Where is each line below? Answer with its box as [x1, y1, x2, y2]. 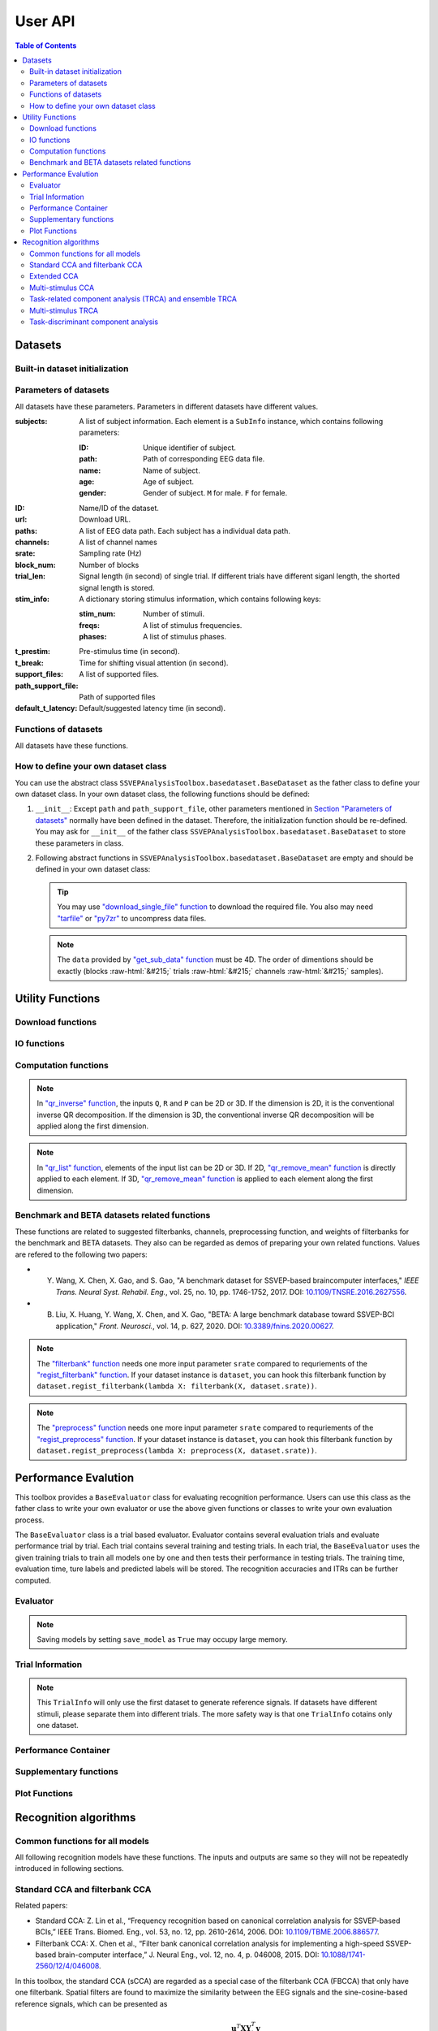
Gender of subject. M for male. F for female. [143, 488, 288, 498]
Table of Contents [15, 41, 77, 50]
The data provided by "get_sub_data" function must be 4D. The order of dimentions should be [57, 955, 374, 964]
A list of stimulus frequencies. [143, 620, 243, 630]
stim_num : [79, 609, 116, 619]
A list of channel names [79, 537, 157, 547]
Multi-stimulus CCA [29, 283, 95, 292]
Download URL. [79, 514, 131, 524]
